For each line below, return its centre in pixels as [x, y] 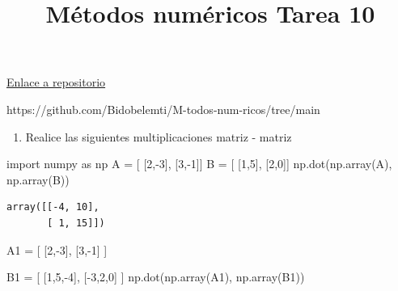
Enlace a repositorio [56, 82]
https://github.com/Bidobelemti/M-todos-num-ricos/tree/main [163, 109]
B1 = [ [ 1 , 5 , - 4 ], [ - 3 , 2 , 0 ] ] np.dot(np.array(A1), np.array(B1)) [156, 277]
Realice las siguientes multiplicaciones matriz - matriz [159, 136]
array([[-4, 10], [53, 207]
